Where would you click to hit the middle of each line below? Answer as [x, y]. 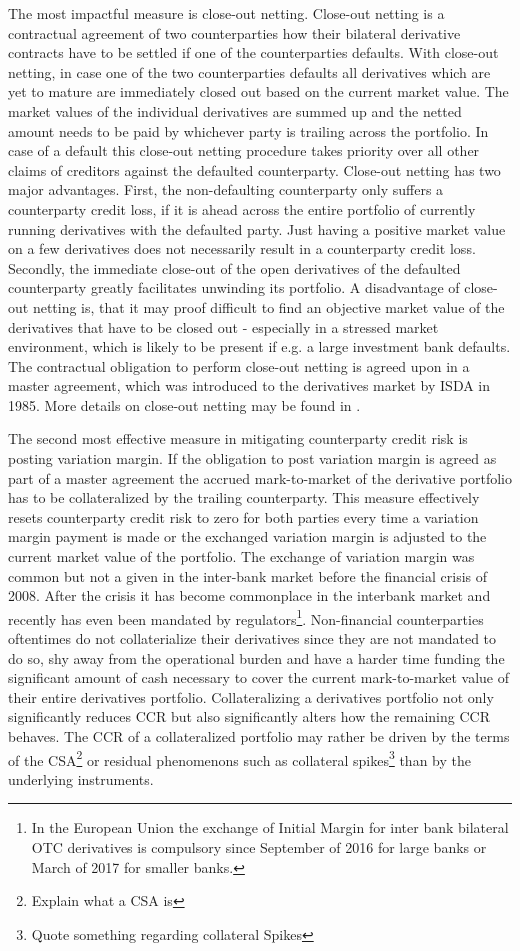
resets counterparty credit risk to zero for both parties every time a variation [243, 516]
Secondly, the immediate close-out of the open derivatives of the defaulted [234, 267]
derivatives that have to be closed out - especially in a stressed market [223, 326]
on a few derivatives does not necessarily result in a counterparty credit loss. [242, 248]
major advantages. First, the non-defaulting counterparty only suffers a [226, 189]
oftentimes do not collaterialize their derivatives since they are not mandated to [252, 638]
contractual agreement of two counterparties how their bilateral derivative [234, 32]
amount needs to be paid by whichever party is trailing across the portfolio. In [248, 130]
